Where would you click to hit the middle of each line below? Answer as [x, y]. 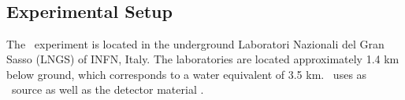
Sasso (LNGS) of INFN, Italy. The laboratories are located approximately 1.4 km [203, 59]
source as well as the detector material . [108, 89]
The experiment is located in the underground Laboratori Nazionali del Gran [195, 43]
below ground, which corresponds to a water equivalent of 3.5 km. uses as [187, 74]
